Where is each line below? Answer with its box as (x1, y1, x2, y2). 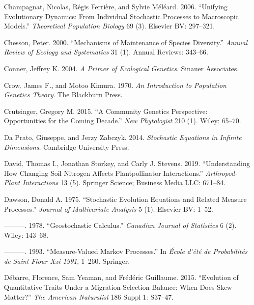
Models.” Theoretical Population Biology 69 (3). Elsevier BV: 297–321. (4, 21, 215, 31)
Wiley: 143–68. (4, 229, 49, 240)
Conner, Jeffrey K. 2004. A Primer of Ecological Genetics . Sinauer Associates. (4, 63, 239, 73)
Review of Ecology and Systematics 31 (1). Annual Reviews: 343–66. (4, 47, 208, 57)
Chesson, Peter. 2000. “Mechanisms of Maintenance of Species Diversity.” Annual (4, 37, 248, 47)
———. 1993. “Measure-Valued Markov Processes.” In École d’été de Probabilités (4, 246, 248, 256)
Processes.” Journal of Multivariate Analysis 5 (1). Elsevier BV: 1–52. (4, 203, 213, 214)
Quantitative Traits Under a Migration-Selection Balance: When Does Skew (4, 282, 232, 292)
